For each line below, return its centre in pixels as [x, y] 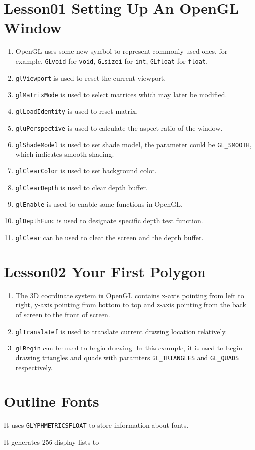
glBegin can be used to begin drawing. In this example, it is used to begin [129, 348]
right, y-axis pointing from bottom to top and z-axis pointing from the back [131, 305]
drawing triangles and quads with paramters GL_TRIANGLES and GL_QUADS [127, 357]
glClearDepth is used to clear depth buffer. [81, 187]
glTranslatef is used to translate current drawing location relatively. [121, 331]
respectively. [34, 367]
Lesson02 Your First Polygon [105, 271]
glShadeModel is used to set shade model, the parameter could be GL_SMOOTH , [133, 144]
